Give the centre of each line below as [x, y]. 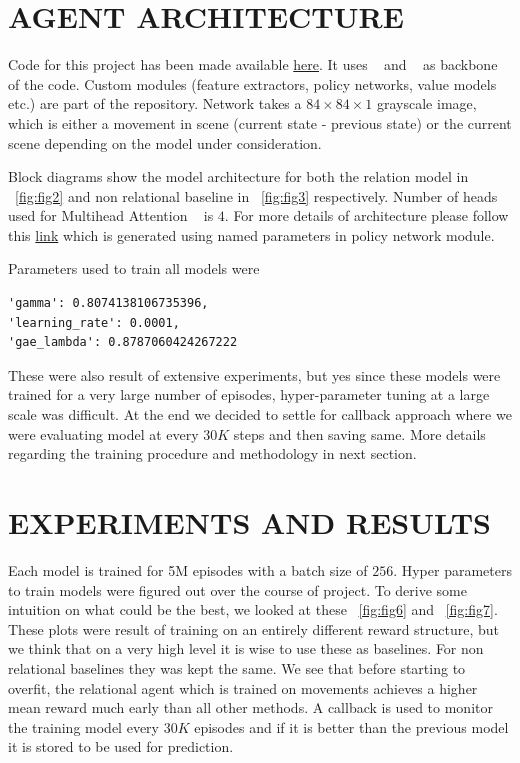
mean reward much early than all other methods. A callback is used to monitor [250, 707]
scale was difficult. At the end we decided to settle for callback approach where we [260, 414]
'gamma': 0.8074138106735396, [108, 303]
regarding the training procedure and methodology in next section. [212, 453]
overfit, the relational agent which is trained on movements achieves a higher [243, 687]
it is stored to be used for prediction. [121, 746]
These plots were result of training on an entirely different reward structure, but [254, 628]
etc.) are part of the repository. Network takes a [155, 103]
